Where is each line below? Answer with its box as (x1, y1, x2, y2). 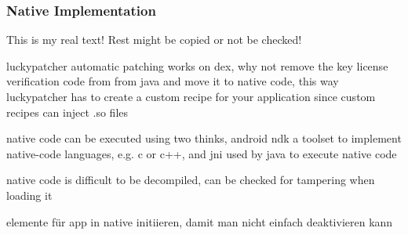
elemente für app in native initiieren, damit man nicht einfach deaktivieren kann (6, 213, 393, 230)
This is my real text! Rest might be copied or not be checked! (6, 31, 302, 48)
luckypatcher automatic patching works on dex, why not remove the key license (6, 57, 388, 74)
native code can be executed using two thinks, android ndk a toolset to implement (6, 130, 402, 146)
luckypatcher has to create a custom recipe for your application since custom (6, 89, 376, 104)
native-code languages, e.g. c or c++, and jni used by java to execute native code (6, 145, 397, 161)
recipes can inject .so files (6, 103, 129, 120)
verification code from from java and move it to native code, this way (6, 73, 339, 89)
